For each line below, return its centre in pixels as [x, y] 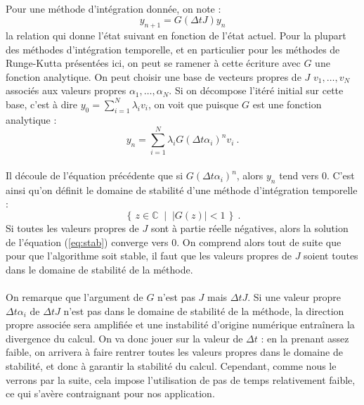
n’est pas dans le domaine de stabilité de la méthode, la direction [204, 310]
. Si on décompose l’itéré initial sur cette [256, 90]
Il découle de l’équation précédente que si [95, 175]
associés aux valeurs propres [66, 90]
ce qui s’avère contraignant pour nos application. [110, 393]
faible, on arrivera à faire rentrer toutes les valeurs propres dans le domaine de [174, 352]
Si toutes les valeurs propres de [72, 228]
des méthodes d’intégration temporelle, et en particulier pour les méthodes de [173, 49]
